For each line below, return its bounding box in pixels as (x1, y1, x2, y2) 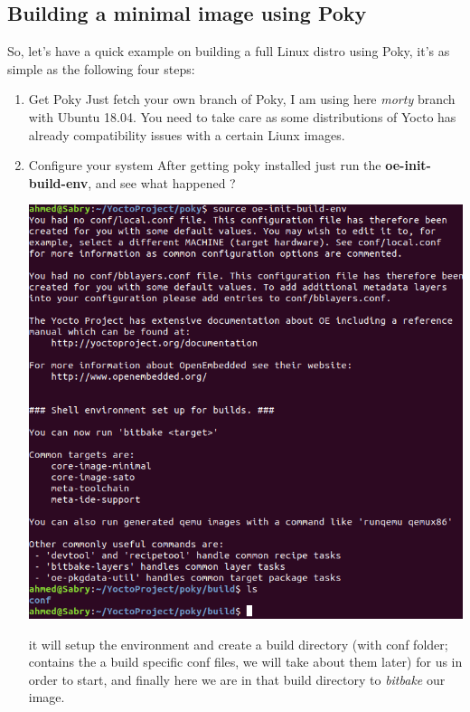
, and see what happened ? (88, 173, 236, 192)
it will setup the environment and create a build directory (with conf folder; (28, 634, 448, 653)
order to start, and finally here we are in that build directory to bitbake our (28, 669, 446, 688)
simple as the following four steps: (7, 59, 195, 78)
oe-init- (385, 156, 431, 175)
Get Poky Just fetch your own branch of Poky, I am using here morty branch (28, 90, 456, 109)
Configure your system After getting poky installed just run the (28, 156, 381, 175)
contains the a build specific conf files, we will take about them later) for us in (28, 652, 463, 671)
